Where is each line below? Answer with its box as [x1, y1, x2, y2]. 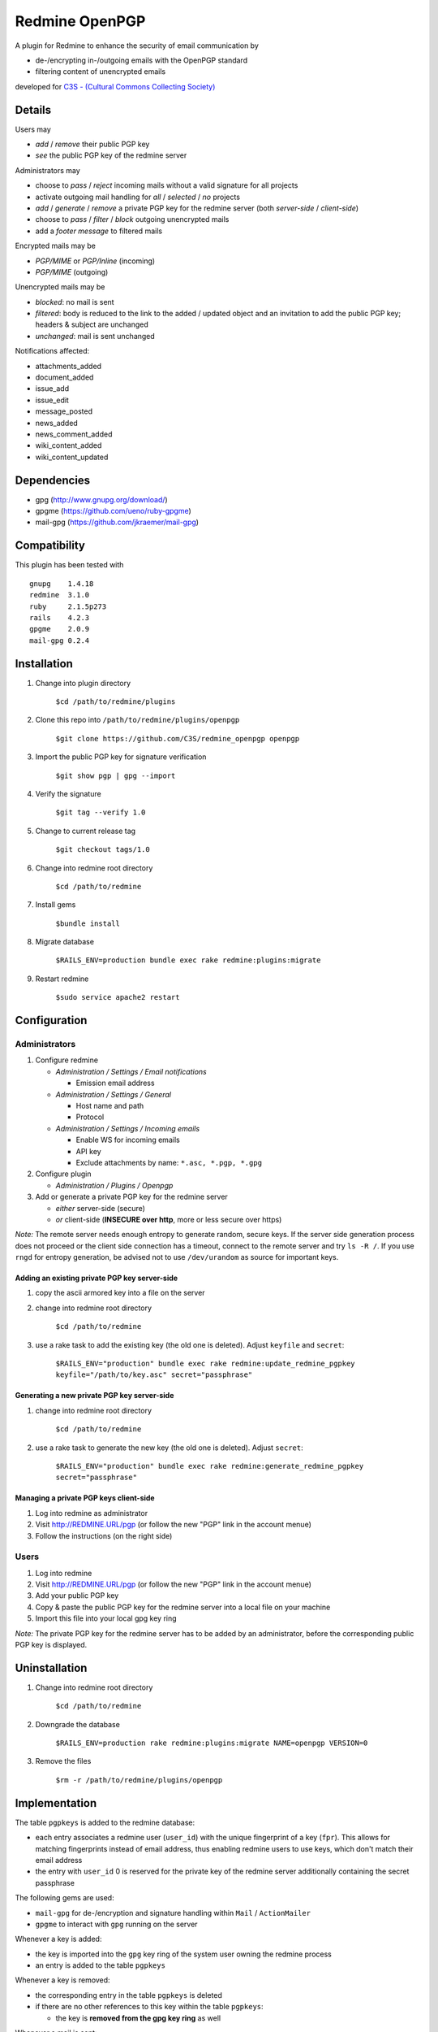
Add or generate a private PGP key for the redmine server [35, 1192, 229, 1202]
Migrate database [35, 937, 95, 947]
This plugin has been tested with [15, 560, 124, 570]
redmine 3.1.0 [29, 590, 90, 600]
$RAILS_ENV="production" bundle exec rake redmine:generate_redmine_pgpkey [55, 1461, 364, 1470]
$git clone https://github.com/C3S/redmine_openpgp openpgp [55, 734, 300, 743]
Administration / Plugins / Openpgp [55, 1180, 174, 1190]
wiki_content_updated [35, 452, 109, 462]
